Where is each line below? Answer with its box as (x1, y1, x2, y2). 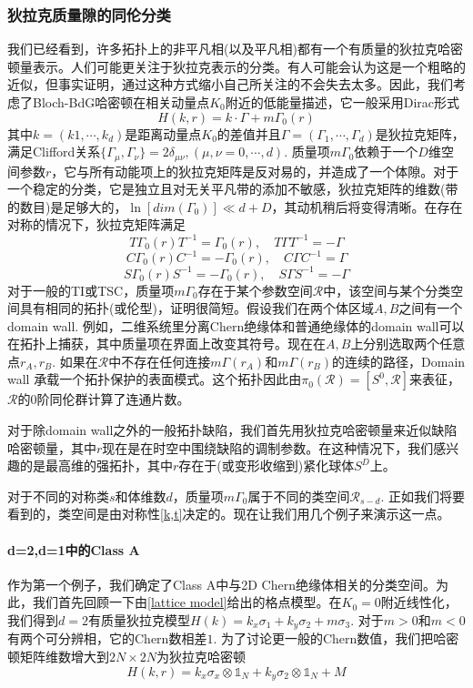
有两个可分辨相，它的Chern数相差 (7, 629, 207, 648)
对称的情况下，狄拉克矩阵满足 (7, 215, 186, 234)
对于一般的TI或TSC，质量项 (7, 280, 175, 299)
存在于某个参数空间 (197, 280, 313, 299)
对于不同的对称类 (7, 486, 109, 505)
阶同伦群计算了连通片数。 (36, 390, 190, 409)
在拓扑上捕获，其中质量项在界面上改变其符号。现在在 (7, 334, 326, 353)
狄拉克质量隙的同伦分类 (7, 3, 171, 25)
